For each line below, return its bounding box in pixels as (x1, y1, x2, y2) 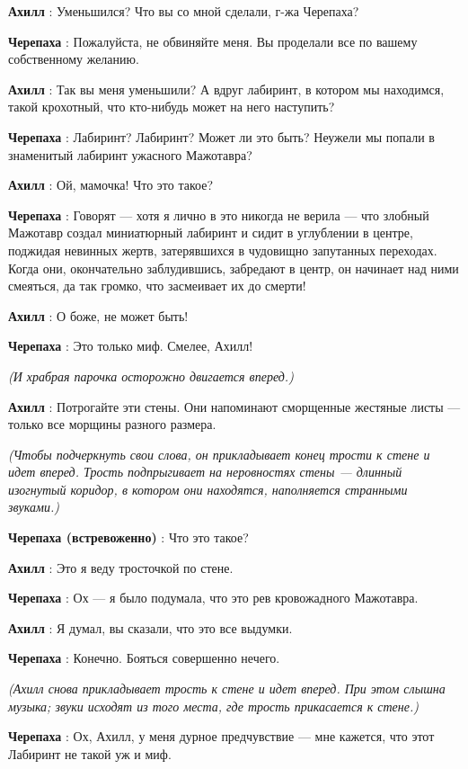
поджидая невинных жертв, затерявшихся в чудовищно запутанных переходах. (8, 240, 437, 259)
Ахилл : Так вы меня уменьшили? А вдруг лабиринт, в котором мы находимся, (8, 79, 445, 98)
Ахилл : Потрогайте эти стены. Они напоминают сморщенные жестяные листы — (8, 397, 461, 416)
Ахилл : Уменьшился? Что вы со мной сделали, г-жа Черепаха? (8, 2, 359, 20)
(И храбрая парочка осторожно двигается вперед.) (8, 366, 294, 385)
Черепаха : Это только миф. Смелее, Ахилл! (8, 336, 253, 355)
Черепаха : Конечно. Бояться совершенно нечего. (8, 648, 280, 667)
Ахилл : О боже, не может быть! (8, 306, 189, 325)
